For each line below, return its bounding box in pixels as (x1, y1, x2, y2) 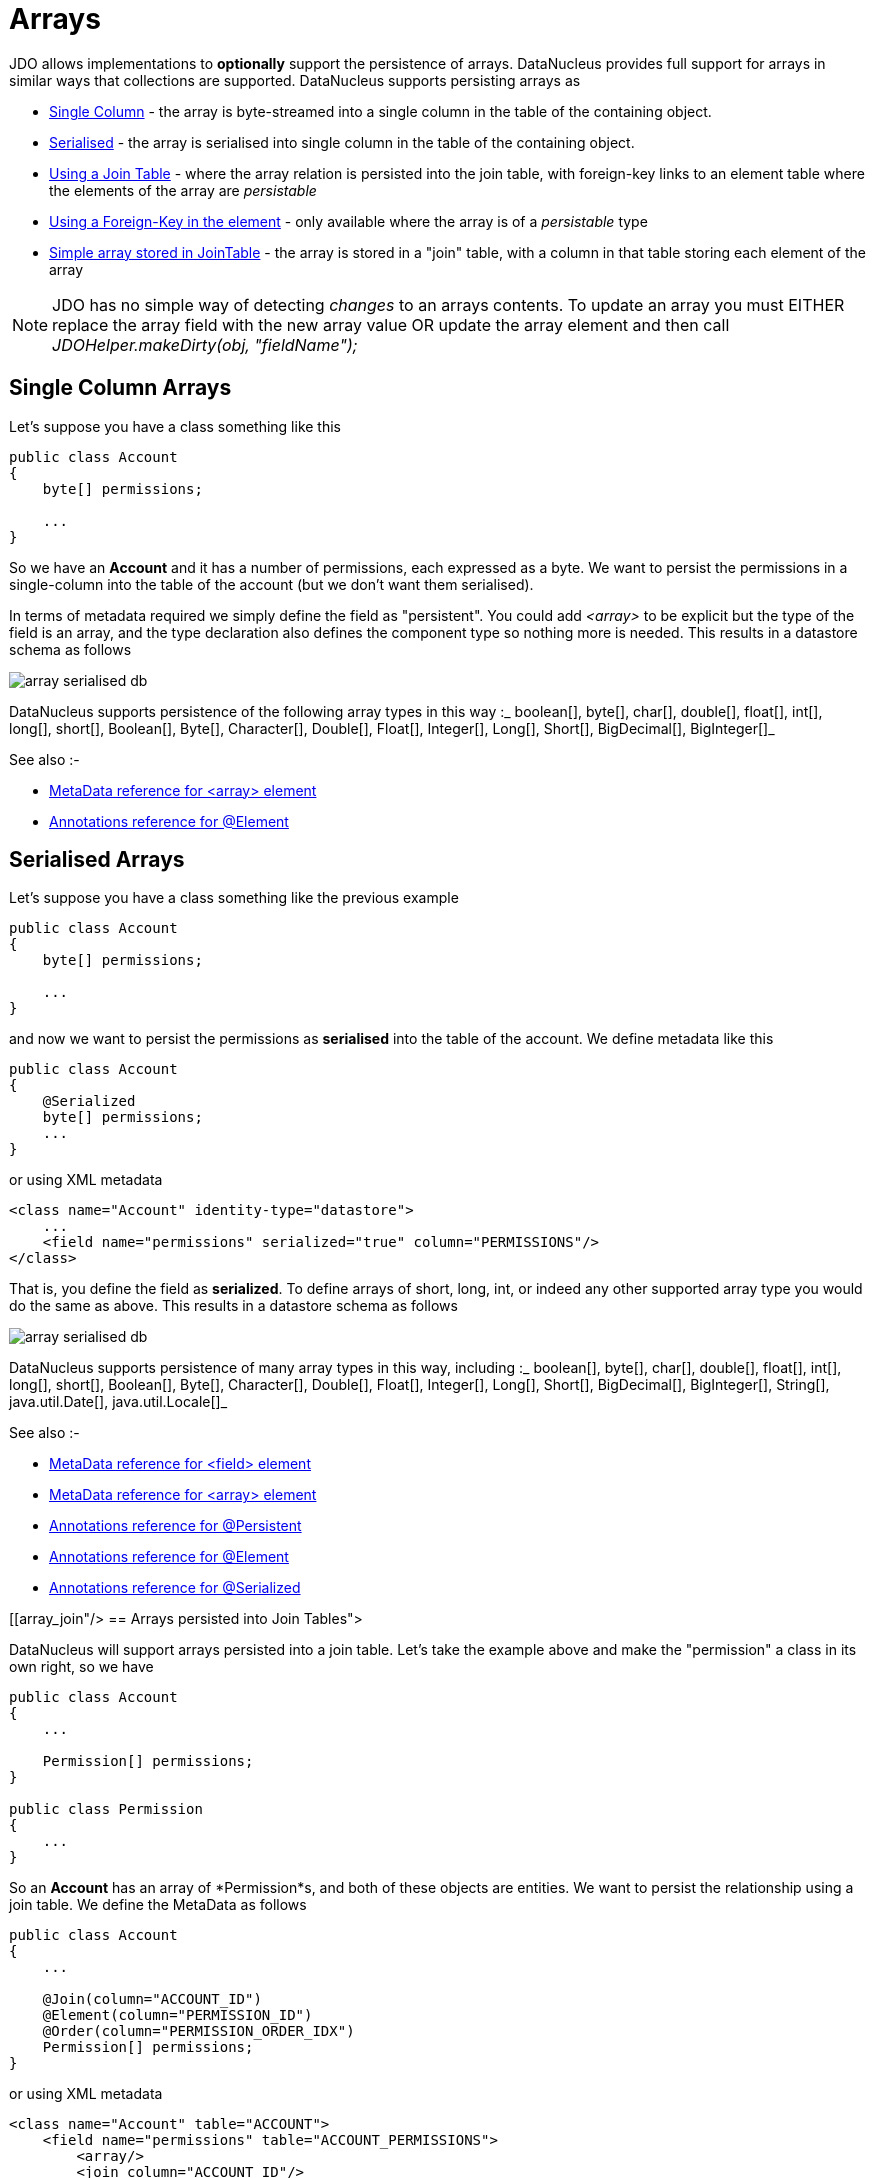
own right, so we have (9, 1658, 154, 1676)
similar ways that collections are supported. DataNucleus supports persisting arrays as (9, 71, 581, 89)
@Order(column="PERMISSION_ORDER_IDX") (42, 2023, 355, 2040)
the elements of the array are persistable (49, 181, 317, 199)
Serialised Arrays (9, 847, 185, 873)
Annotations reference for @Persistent (49, 1517, 302, 1535)
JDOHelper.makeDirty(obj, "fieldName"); (52, 334, 358, 355)
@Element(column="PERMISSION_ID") (42, 2007, 313, 2024)
